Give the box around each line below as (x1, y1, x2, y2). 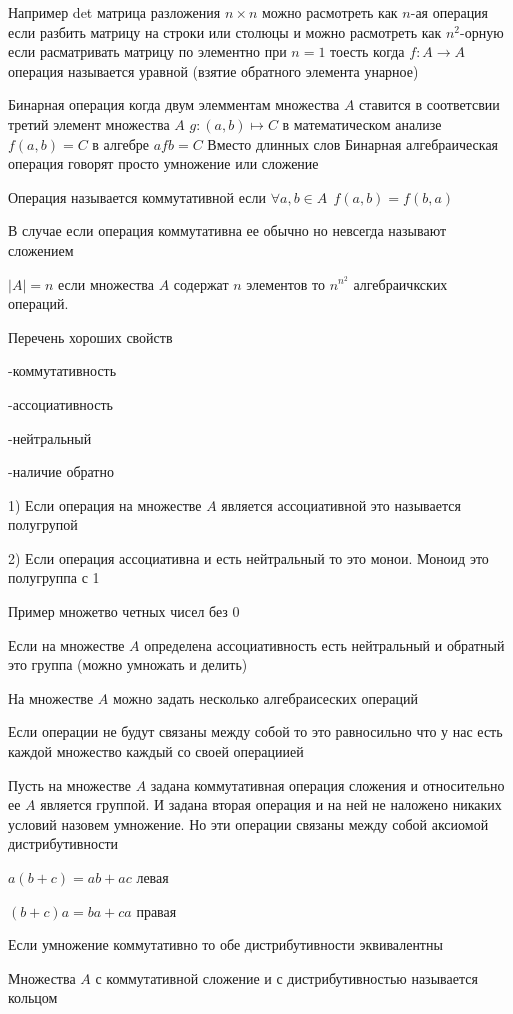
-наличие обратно (8, 461, 114, 482)
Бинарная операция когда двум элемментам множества (8, 94, 340, 115)
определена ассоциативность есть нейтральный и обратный (144, 634, 505, 655)
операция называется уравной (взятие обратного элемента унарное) (8, 60, 419, 81)
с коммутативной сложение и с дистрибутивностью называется (95, 967, 478, 988)
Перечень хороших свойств (8, 326, 173, 347)
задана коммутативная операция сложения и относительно (150, 774, 505, 795)
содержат (173, 273, 229, 294)
